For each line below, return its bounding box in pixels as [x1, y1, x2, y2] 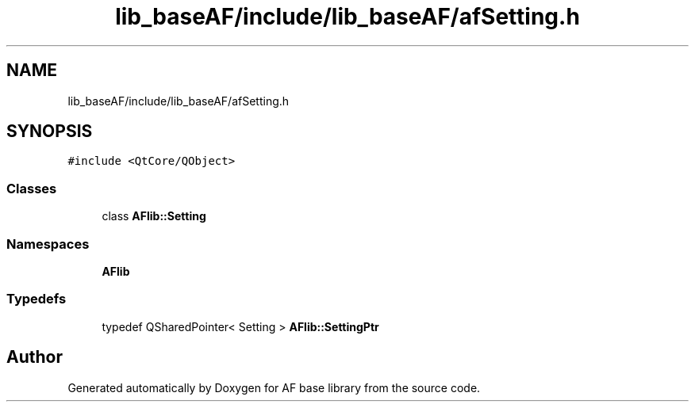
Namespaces [6, 235, 90, 252]
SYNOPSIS [6, 121, 93, 142]
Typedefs [6, 291, 67, 307]
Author [6, 347, 63, 368]
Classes [6, 180, 57, 196]
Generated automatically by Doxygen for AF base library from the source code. [67, 380, 481, 395]
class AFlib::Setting [102, 209, 206, 223]
